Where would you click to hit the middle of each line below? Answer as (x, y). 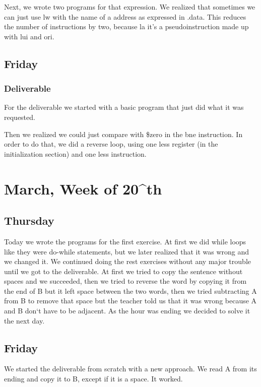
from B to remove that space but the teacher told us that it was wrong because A (130, 301)
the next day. (24, 320)
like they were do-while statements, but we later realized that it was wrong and (127, 251)
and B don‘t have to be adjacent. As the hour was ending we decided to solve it (127, 311)
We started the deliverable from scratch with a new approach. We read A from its (130, 369)
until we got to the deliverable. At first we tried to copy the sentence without (123, 271)
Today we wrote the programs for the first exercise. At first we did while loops (125, 241)
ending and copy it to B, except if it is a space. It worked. (93, 379)
